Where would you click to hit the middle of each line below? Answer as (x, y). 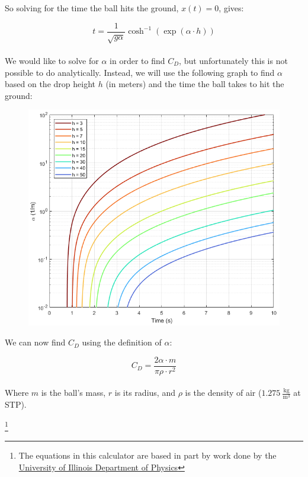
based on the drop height (50, 84)
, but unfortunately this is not (233, 61)
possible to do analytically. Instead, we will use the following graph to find (140, 72)
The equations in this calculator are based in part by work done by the (147, 455)
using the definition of (122, 342)
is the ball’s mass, (73, 393)
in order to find (137, 61)
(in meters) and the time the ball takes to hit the (195, 84)
